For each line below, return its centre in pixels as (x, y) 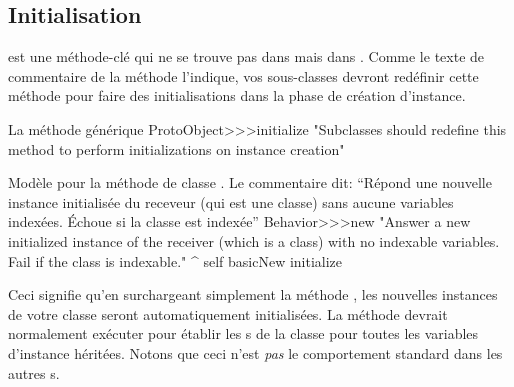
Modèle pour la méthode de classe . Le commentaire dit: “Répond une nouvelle (250, 182)
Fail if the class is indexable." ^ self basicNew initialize (175, 260)
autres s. (34, 372)
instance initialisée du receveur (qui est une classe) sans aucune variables (231, 201)
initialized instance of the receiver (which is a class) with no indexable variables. (254, 240)
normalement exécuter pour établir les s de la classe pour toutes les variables (243, 333)
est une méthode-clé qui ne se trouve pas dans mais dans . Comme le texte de (246, 56)
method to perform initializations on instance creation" (176, 148)
